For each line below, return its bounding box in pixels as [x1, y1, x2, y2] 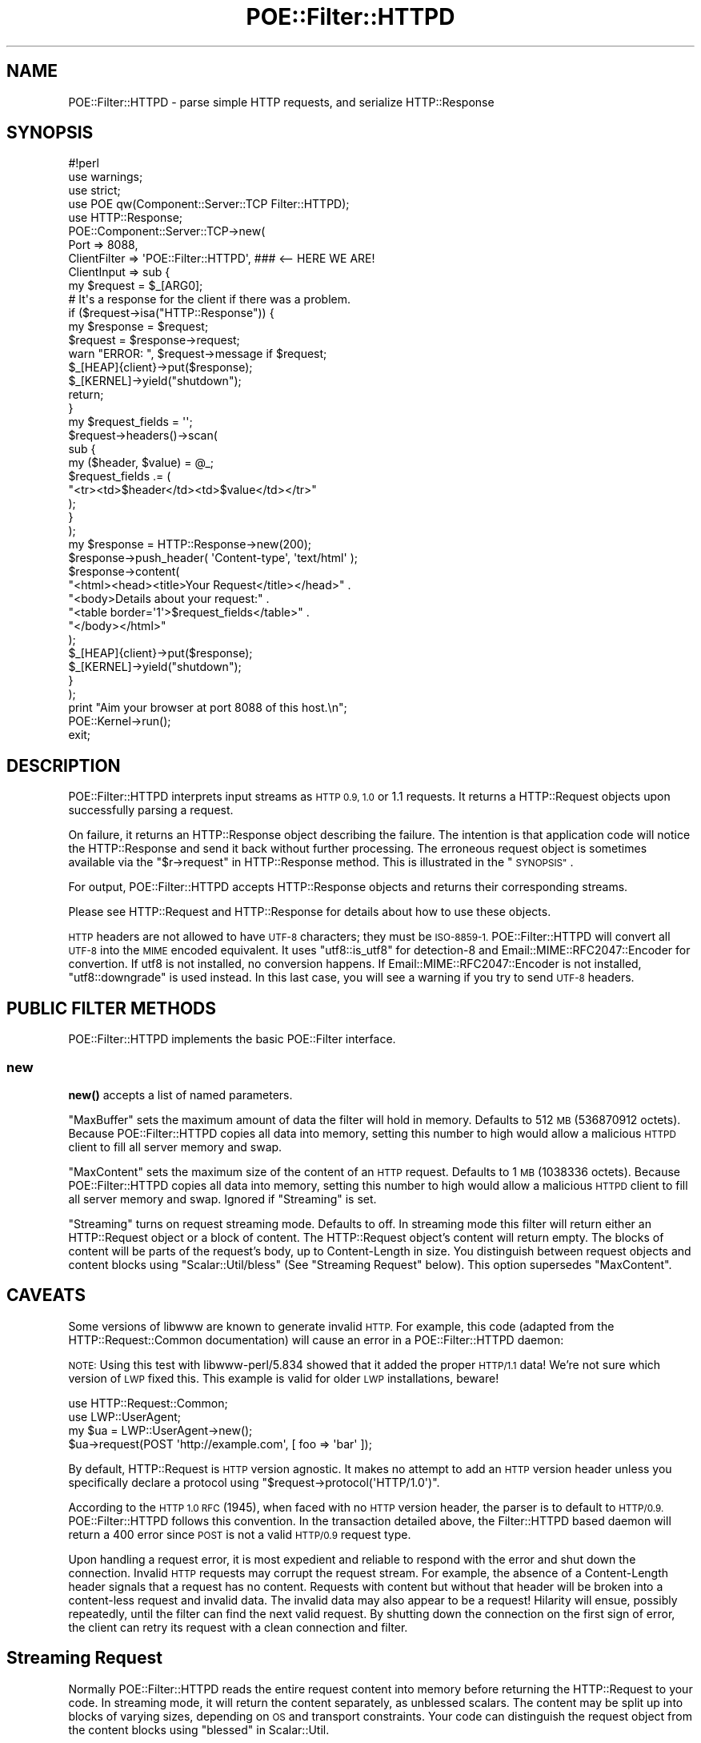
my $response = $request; [68, 319, 209, 334]
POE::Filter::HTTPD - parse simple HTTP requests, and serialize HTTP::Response [68, 94, 495, 109]
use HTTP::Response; [68, 211, 183, 225]
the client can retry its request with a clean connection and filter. [68, 1620, 408, 1634]
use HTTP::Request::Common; [68, 1396, 228, 1410]
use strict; [68, 183, 121, 198]
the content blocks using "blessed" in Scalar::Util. [68, 1722, 330, 1737]
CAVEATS [6, 1285, 86, 1306]
